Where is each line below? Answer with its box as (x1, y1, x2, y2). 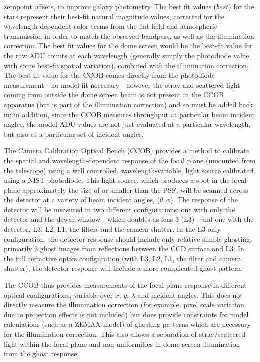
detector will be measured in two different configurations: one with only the (4, 204, 235, 214)
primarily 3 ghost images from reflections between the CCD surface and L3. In (4, 243, 244, 254)
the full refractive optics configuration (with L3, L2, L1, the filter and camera (4, 253, 241, 263)
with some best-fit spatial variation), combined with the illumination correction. (4, 60, 249, 70)
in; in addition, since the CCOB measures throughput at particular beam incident (4, 109, 255, 119)
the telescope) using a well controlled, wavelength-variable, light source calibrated (4, 165, 254, 175)
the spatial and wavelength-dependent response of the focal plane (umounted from (4, 155, 256, 165)
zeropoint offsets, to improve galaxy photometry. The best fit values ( (4, 1, 217, 11)
